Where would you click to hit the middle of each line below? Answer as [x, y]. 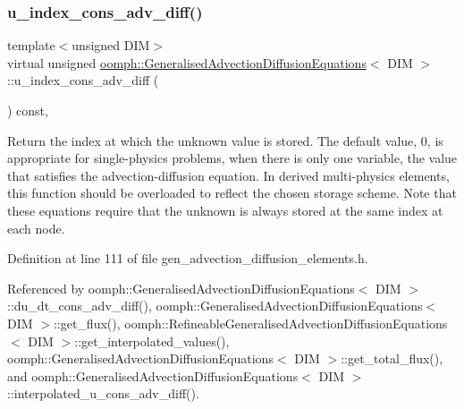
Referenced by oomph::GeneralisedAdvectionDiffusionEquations [181, 288]
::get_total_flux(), [392, 358]
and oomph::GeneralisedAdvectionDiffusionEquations [153, 375]
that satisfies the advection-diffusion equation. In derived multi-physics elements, [228, 175]
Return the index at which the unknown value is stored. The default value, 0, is [225, 140]
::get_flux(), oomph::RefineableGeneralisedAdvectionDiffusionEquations [250, 323]
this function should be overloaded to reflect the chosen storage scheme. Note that [232, 193]
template [31, 45]
